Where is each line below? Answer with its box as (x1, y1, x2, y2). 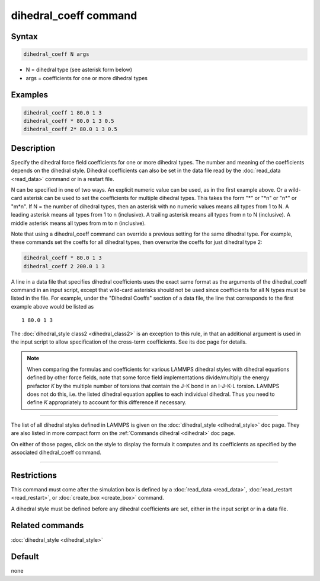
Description (11, 143, 56, 153)
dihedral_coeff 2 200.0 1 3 (23, 263, 105, 269)
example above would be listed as (11, 303, 94, 310)
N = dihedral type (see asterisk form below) (25, 66, 133, 74)
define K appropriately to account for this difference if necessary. (27, 399, 187, 406)
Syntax (11, 31, 38, 42)
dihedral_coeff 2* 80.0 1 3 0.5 (23, 126, 118, 133)
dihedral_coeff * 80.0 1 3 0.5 (23, 118, 115, 124)
